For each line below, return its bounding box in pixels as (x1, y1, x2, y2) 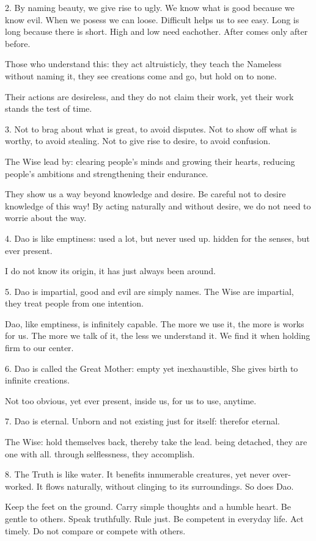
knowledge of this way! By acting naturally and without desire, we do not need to (5, 199, 311, 212)
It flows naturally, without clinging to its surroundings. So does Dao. (36, 479, 294, 492)
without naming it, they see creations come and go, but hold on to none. (5, 69, 277, 82)
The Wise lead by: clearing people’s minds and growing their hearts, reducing (5, 154, 295, 167)
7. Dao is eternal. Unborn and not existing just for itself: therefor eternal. (5, 415, 280, 427)
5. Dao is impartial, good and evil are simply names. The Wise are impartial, (5, 285, 294, 297)
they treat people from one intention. (5, 297, 144, 310)
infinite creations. (5, 374, 70, 387)
